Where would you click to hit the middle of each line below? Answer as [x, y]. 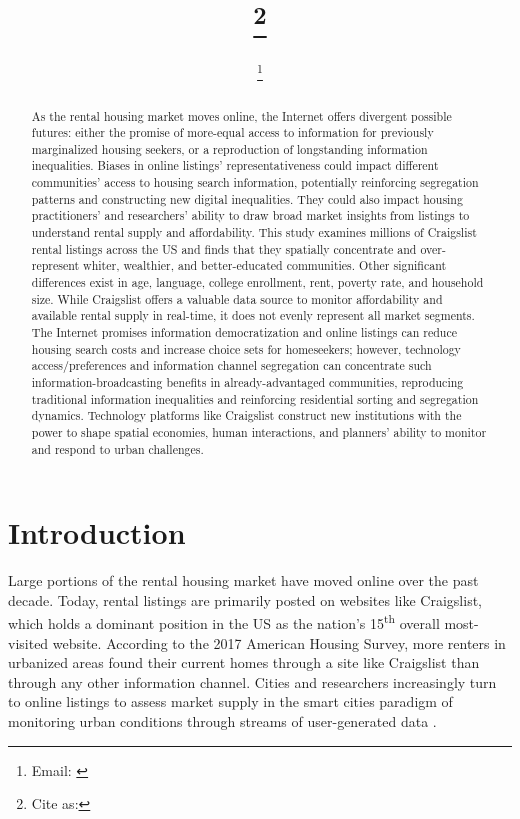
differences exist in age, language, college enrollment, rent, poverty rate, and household [257, 282]
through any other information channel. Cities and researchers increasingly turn [252, 681]
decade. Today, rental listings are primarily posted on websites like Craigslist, [245, 599]
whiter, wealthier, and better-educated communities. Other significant [265, 265]
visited [28, 642]
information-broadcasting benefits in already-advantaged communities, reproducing [247, 382]
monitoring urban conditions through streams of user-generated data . [222, 721]
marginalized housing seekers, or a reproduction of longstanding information [229, 148]
